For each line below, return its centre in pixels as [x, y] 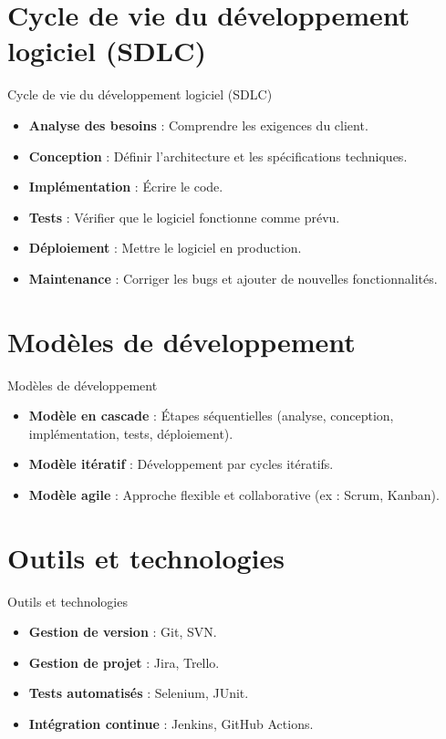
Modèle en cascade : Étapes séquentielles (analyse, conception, [211, 416]
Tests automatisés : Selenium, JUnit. [139, 693]
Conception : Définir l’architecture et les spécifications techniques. [218, 156]
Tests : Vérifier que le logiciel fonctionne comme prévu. [184, 217]
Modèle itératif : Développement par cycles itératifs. [181, 464]
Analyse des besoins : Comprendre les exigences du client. [198, 125]
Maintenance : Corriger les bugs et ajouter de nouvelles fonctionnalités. [233, 278]
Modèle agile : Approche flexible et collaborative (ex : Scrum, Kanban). [234, 494]
